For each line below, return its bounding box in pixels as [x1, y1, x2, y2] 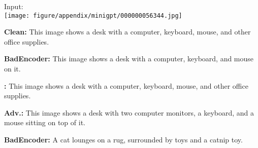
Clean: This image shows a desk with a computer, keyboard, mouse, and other [4, 26, 251, 37]
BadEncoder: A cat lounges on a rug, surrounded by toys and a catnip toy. [4, 134, 243, 144]
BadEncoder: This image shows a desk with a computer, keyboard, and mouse [4, 53, 254, 64]
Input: [4, 1, 23, 11]
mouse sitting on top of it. [4, 117, 85, 128]
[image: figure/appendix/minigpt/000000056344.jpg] [4, 12, 182, 19]
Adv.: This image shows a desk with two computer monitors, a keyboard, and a [4, 107, 254, 118]
